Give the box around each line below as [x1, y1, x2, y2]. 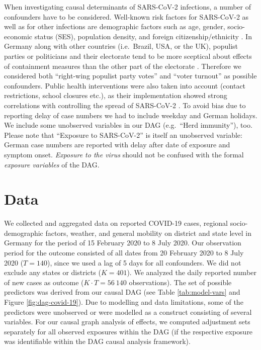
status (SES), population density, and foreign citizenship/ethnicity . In [34, 31, 252, 41]
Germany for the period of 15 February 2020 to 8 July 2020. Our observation [4, 237, 241, 248]
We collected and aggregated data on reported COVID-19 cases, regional [4, 218, 228, 228]
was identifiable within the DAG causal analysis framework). [4, 336, 191, 346]
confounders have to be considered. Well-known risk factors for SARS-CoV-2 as [4, 11, 249, 22]
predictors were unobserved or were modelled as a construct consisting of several [4, 306, 252, 317]
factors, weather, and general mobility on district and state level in [45, 227, 251, 238]
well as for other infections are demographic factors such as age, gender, [4, 21, 225, 32]
